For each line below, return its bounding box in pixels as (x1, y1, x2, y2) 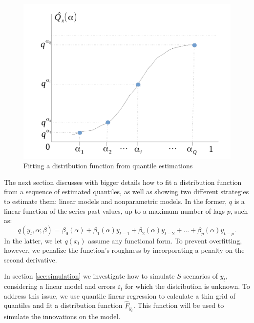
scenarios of (183, 271, 218, 281)
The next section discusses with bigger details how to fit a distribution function (4, 177, 242, 187)
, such (230, 205, 248, 216)
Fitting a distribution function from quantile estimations (23, 161, 193, 171)
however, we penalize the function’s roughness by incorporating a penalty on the (4, 245, 245, 255)
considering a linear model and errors (4, 281, 115, 291)
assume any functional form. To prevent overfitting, (88, 235, 242, 245)
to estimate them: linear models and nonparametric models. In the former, (4, 196, 227, 206)
